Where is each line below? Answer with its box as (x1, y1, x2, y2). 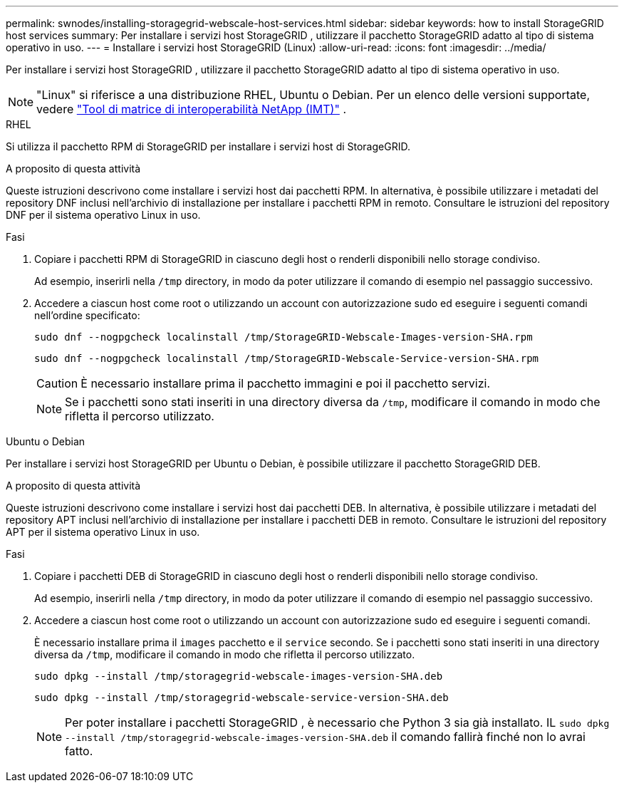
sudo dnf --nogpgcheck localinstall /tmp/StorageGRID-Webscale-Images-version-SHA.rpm (34, 331, 533, 343)
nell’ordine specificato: (34, 309, 140, 321)
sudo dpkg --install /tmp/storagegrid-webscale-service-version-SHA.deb (34, 692, 449, 703)
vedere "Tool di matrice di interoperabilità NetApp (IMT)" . (36, 102, 346, 116)
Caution (36, 376, 78, 390)
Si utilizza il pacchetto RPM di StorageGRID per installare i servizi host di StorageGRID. (6, 140, 410, 152)
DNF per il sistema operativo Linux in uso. (6, 209, 201, 221)
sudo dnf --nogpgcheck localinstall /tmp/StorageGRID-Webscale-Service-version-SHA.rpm (34, 353, 539, 364)
